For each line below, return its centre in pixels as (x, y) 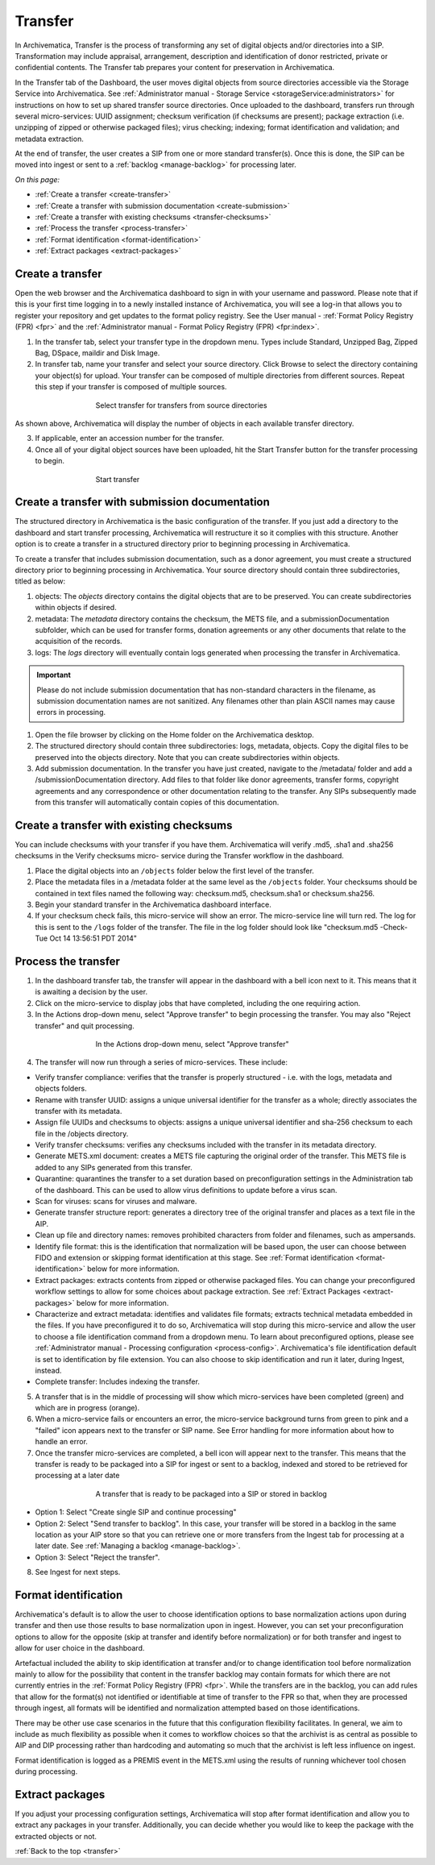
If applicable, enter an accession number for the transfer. (130, 438)
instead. (48, 1370)
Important (54, 675)
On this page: (37, 179)
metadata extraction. (49, 139)
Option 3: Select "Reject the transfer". (97, 1557)
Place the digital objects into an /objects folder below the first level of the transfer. (174, 870)
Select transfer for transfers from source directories (181, 405)
